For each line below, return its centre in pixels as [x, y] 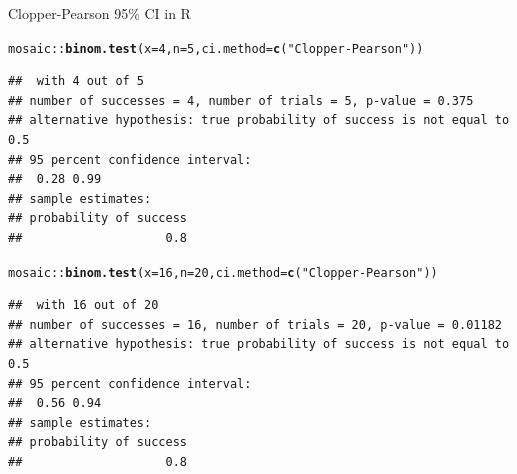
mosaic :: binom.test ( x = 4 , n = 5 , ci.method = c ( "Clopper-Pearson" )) [216, 48]
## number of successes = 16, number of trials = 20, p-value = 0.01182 [255, 324]
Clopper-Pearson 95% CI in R [99, 13]
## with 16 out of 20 [83, 305]
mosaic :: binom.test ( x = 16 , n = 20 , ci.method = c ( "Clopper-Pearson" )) [223, 272]
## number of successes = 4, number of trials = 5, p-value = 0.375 [241, 100]
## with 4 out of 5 [76, 81]
